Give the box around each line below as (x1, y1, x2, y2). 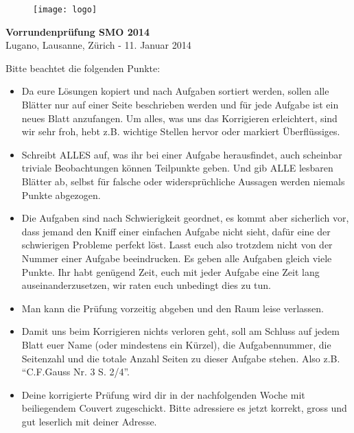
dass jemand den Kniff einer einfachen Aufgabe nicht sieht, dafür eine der (21, 224, 331, 238)
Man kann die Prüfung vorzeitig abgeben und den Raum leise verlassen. (21, 301, 324, 315)
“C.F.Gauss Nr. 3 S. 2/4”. (21, 364, 130, 379)
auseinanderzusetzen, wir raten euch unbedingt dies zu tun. (21, 278, 271, 292)
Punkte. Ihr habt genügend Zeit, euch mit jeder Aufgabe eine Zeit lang (21, 264, 320, 279)
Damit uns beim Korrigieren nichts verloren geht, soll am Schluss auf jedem (21, 324, 340, 338)
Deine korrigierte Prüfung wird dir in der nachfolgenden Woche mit (21, 387, 305, 401)
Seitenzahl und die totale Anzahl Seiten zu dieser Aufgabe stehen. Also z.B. (21, 351, 340, 365)
